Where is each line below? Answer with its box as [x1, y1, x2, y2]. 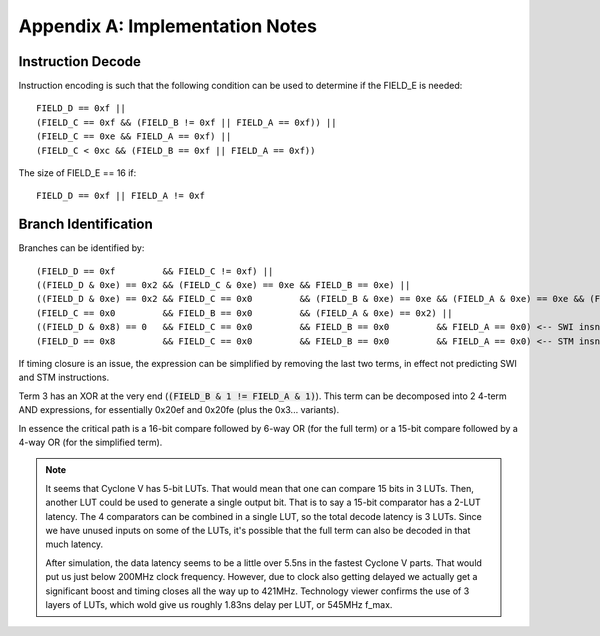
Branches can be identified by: [18, 242, 145, 254]
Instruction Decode [18, 53, 142, 70]
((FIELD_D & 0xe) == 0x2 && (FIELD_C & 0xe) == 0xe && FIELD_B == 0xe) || [36, 280, 411, 291]
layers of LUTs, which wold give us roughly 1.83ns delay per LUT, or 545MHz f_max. [45, 598, 393, 610]
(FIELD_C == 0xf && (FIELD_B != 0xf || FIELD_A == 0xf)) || [36, 116, 337, 128]
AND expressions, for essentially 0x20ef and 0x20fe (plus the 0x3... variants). [18, 404, 340, 416]
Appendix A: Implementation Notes [18, 15, 317, 37]
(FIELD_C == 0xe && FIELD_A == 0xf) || [36, 131, 232, 142]
